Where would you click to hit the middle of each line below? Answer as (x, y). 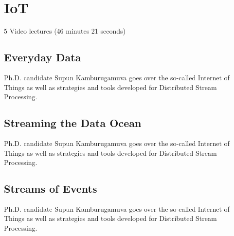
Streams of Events (51, 189)
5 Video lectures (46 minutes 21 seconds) (65, 31)
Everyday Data (43, 57)
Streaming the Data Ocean (73, 123)
